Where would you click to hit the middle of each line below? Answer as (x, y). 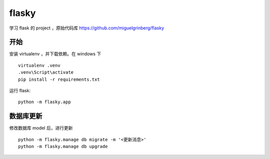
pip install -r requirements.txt (59, 79)
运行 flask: (20, 91)
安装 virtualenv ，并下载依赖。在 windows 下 (55, 54)
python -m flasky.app (44, 102)
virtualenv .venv (39, 65)
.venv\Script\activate (46, 73)
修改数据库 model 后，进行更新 (41, 128)
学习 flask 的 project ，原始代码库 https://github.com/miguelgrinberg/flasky (87, 28)
